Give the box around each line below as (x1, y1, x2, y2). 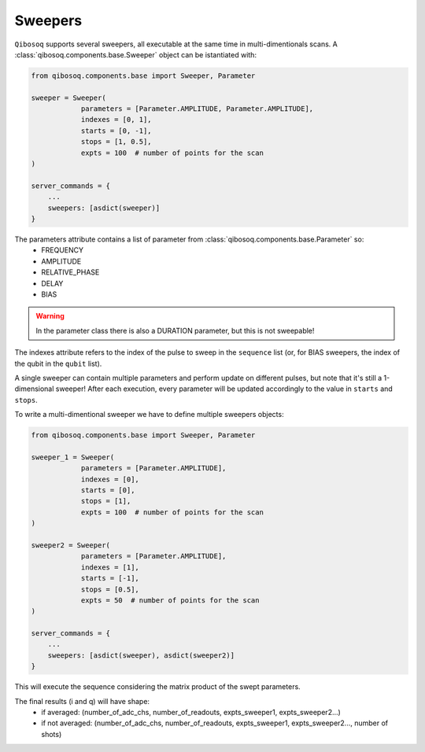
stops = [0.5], (80, 584, 139, 594)
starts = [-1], (80, 574, 139, 583)
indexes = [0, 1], (80, 115, 153, 124)
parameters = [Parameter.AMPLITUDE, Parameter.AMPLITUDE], (80, 105, 314, 113)
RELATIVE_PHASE (41, 267, 100, 277)
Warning (35, 311, 65, 321)
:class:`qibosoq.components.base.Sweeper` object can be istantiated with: (14, 50, 257, 59)
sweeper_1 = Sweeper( (31, 452, 115, 462)
